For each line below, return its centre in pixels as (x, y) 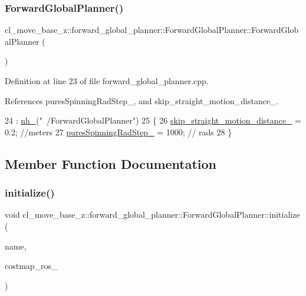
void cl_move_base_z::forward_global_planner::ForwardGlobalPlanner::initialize (152, 214)
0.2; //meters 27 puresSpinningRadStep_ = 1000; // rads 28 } (119, 132)
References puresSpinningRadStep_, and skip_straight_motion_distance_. (142, 100)
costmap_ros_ (31, 266)
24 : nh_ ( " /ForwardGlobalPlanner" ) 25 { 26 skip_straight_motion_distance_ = (153, 120)
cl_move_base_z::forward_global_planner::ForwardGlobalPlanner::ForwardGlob (152, 30)
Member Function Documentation (111, 163)
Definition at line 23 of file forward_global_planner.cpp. (107, 81)
